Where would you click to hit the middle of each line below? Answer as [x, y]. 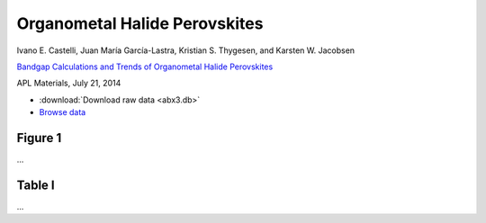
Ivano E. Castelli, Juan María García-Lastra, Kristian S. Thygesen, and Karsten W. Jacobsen [186, 50]
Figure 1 [39, 138]
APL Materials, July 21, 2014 [69, 83]
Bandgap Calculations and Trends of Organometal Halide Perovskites [145, 67]
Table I [36, 185]
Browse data [63, 112]
